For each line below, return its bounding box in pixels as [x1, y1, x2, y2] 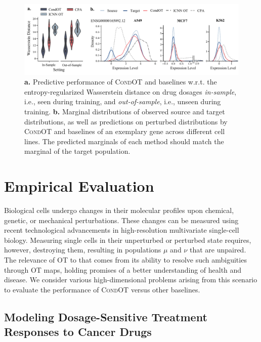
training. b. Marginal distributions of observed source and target [24, 106, 225, 116]
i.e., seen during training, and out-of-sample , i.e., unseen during [24, 96, 221, 107]
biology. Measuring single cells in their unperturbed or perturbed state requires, [4, 234, 251, 245]
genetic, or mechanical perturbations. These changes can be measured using [4, 215, 239, 225]
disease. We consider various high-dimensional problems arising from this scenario [4, 274, 257, 285]
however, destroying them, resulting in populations [4, 244, 161, 255]
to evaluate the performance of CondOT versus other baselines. [4, 284, 200, 294]
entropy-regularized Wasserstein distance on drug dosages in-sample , [24, 86, 237, 97]
